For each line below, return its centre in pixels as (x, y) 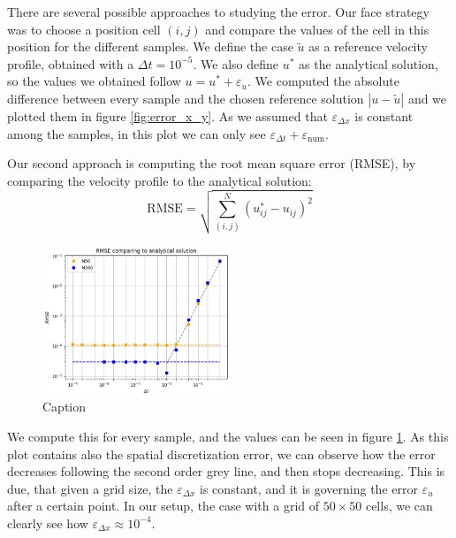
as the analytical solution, (369, 63)
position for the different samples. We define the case (150, 46)
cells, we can (399, 506)
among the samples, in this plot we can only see (137, 133)
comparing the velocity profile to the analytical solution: (160, 180)
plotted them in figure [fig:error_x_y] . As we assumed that (167, 115)
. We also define (236, 63)
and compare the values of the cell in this (317, 29)
